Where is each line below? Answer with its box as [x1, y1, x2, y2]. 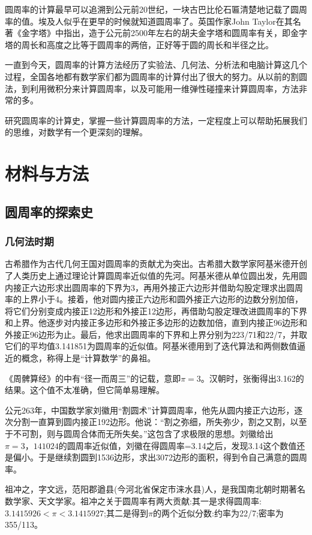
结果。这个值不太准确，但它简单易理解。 [5, 384, 164, 396]
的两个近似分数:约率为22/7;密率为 [153, 506, 284, 519]
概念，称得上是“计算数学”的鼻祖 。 [21, 352, 156, 364]
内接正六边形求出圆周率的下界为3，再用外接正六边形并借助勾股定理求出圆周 [5, 281, 303, 293]
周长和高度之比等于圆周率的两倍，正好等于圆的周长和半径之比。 [21, 38, 274, 50]
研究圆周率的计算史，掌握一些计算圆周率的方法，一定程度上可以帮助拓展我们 [5, 114, 307, 126]
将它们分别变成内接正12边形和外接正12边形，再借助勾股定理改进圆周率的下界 [5, 304, 307, 317]
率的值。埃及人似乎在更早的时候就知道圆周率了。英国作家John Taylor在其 [5, 14, 293, 27]
